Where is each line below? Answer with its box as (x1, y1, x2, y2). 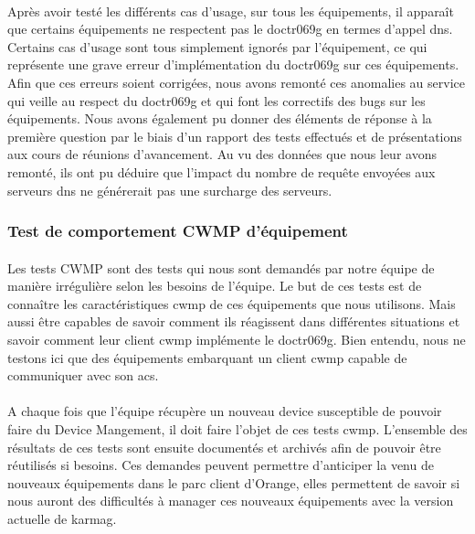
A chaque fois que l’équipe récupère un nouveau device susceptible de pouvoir (7, 401, 442, 421)
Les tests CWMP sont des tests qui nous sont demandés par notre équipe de (7, 258, 435, 277)
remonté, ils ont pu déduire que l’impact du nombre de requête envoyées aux (7, 162, 436, 181)
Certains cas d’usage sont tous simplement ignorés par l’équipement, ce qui (7, 37, 427, 56)
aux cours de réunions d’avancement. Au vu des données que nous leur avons (7, 144, 437, 164)
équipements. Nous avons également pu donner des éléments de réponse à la (7, 109, 432, 128)
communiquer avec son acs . (7, 366, 159, 385)
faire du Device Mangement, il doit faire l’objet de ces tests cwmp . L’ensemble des (7, 419, 468, 438)
